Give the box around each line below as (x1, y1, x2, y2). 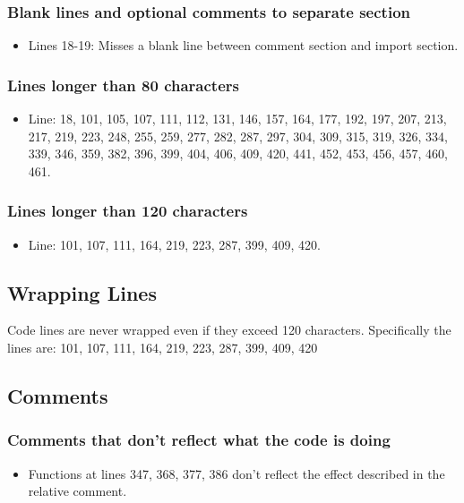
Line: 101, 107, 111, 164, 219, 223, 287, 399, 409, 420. (28, 234, 321, 253)
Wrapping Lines (7, 278, 157, 306)
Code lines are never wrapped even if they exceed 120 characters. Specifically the (7, 320, 451, 339)
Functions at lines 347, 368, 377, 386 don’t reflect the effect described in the (28, 464, 445, 482)
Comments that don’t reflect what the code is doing (7, 429, 391, 451)
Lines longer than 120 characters (7, 200, 248, 222)
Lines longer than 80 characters (7, 73, 239, 96)
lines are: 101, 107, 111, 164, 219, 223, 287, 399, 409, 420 (7, 338, 318, 357)
